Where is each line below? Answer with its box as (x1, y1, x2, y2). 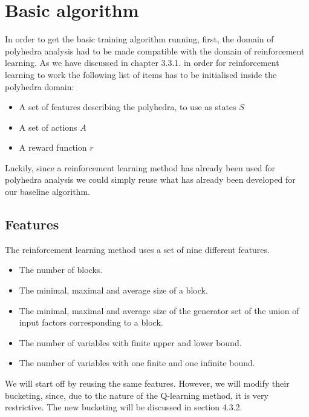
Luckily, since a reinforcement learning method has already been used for (5, 161, 276, 174)
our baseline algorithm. (5, 185, 90, 198)
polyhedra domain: (5, 80, 74, 93)
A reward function (19, 141, 87, 154)
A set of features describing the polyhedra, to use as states (19, 100, 236, 113)
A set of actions (19, 120, 77, 133)
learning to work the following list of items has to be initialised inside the (5, 68, 277, 80)
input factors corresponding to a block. (19, 316, 163, 329)
